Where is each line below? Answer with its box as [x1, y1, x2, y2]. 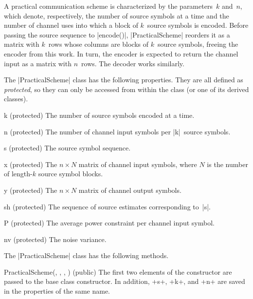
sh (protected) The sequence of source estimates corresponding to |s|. [4, 201, 211, 211]
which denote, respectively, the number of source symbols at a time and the [4, 10, 229, 20]
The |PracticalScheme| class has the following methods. [4, 250, 169, 261]
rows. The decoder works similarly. [81, 58, 184, 68]
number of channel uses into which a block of [4, 20, 138, 30]
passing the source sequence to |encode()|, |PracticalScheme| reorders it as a [4, 29, 230, 39]
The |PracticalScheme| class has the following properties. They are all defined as [4, 75, 243, 85]
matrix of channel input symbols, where [78, 159, 197, 169]
